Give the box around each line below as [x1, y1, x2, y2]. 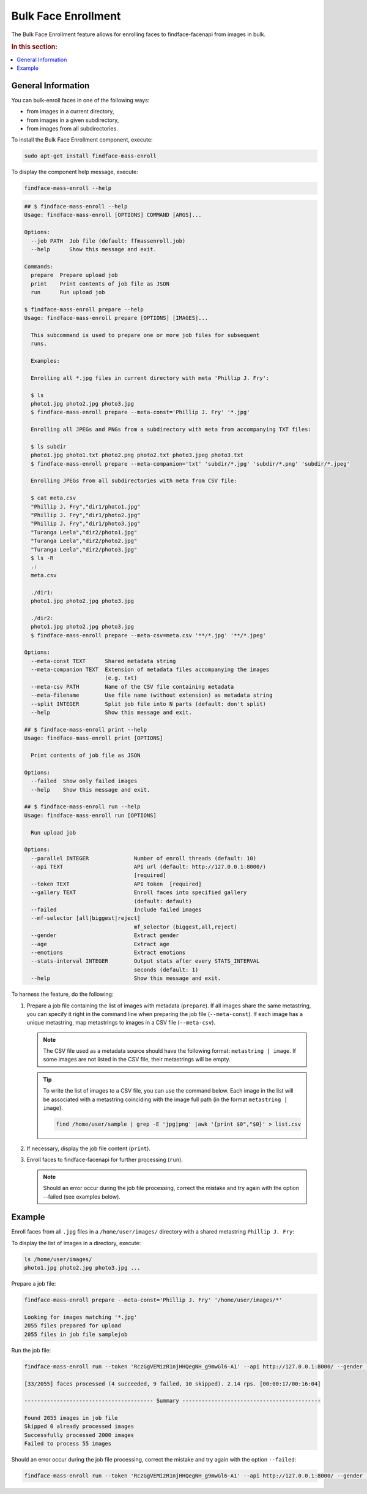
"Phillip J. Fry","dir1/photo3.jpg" [31, 520, 141, 527]
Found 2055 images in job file [24, 1414, 119, 1422]
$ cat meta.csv [31, 495, 76, 502]
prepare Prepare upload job [31, 271, 119, 279]
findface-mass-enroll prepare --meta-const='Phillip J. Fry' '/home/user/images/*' [24, 1297, 283, 1303]
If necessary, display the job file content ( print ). [26, 1145, 151, 1152]
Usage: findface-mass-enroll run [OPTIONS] [24, 812, 157, 819]
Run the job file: [11, 1346, 51, 1354]
